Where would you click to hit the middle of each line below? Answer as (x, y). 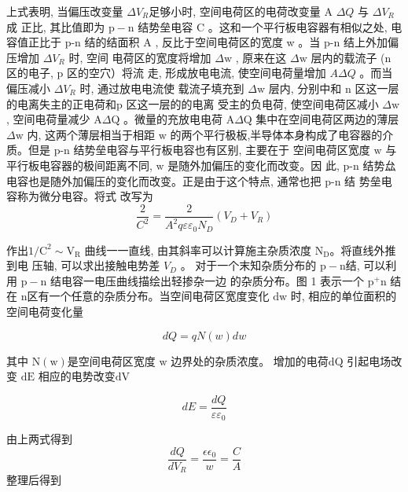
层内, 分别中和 (305, 88)
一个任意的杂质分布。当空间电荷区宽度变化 (159, 296)
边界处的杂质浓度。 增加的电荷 (250, 360)
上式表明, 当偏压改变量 (65, 11)
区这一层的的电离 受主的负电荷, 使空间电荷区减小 (252, 103)
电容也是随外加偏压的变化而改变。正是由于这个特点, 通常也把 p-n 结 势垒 (194, 180)
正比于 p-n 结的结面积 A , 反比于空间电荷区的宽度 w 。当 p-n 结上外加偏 (213, 42)
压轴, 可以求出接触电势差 (96, 265)
